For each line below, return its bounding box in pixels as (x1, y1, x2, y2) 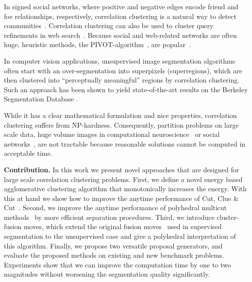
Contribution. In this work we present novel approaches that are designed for (4, 164, 239, 174)
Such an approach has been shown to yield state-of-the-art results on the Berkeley (4, 84, 248, 94)
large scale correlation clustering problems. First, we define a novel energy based (4, 174, 243, 184)
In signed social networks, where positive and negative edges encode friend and (4, 1, 238, 11)
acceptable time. (4, 148, 52, 158)
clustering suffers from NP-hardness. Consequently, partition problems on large (4, 119, 239, 130)
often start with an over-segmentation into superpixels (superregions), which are (4, 65, 242, 75)
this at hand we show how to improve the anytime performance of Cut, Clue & (4, 193, 239, 203)
